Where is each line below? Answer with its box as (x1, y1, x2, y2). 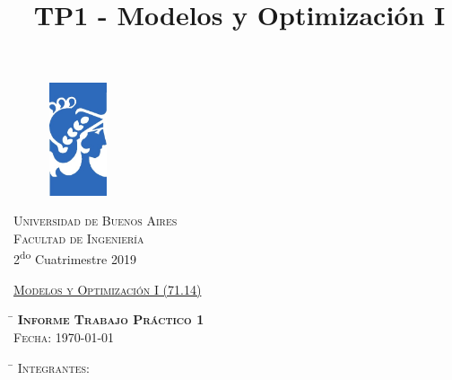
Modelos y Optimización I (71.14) (13, 279, 202, 298)
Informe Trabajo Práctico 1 (17, 310, 204, 329)
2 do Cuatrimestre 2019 (13, 247, 136, 269)
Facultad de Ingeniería (13, 228, 144, 247)
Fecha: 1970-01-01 (13, 327, 115, 346)
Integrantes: (17, 358, 90, 376)
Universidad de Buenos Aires (13, 211, 178, 230)
